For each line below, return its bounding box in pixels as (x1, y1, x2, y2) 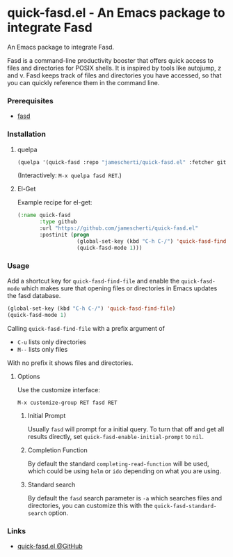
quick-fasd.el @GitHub (17, 542, 83, 550)
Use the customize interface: (17, 385, 101, 394)
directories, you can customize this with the (27, 501, 153, 510)
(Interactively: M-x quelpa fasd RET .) (17, 171, 122, 179)
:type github (39, 218, 77, 225)
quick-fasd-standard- (154, 503, 217, 510)
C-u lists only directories (17, 337, 87, 346)
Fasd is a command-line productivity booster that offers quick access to (7, 56, 214, 64)
